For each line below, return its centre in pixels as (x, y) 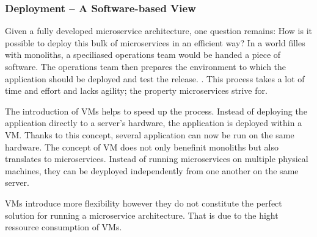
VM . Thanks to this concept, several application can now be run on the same (150, 134)
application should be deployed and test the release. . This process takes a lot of (155, 78)
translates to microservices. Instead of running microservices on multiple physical (157, 159)
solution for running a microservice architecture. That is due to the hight (142, 215)
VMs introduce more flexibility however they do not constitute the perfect (144, 203)
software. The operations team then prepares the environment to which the (146, 66)
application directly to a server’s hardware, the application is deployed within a (154, 123)
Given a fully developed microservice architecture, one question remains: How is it (159, 31)
